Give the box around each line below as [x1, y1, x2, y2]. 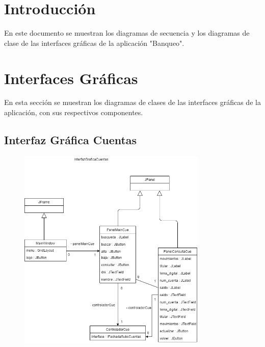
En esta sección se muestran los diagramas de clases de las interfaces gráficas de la [4, 97, 261, 108]
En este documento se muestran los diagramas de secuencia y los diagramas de [4, 28, 250, 38]
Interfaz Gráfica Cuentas [4, 132, 137, 148]
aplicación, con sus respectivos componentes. [4, 107, 143, 118]
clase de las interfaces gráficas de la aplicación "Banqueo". [4, 37, 184, 48]
